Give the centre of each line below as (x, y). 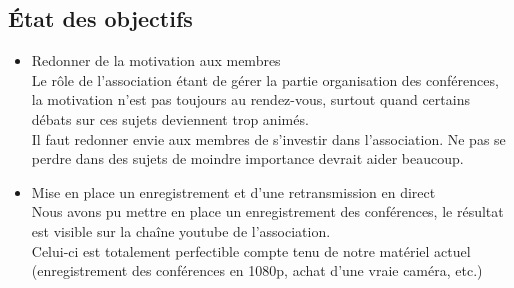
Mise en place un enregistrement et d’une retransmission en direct (233, 191)
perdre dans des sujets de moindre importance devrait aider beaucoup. (247, 158)
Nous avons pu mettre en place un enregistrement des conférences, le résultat (267, 211)
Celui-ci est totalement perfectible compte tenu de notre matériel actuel (251, 250)
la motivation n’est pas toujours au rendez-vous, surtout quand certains (250, 99)
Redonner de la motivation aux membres (156, 60)
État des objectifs (100, 18)
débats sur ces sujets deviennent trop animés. (170, 118)
